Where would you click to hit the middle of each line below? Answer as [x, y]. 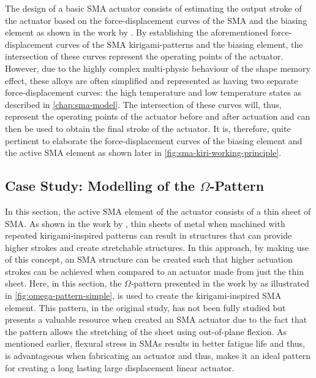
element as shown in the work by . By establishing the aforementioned [137, 32]
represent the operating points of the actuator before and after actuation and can [158, 116]
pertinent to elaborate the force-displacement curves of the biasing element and [154, 140]
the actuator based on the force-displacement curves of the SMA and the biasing [156, 20]
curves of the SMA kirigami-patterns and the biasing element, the [179, 44]
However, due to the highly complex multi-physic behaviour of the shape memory [158, 68]
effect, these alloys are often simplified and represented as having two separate [152, 80]
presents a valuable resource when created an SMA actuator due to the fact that [156, 319]
